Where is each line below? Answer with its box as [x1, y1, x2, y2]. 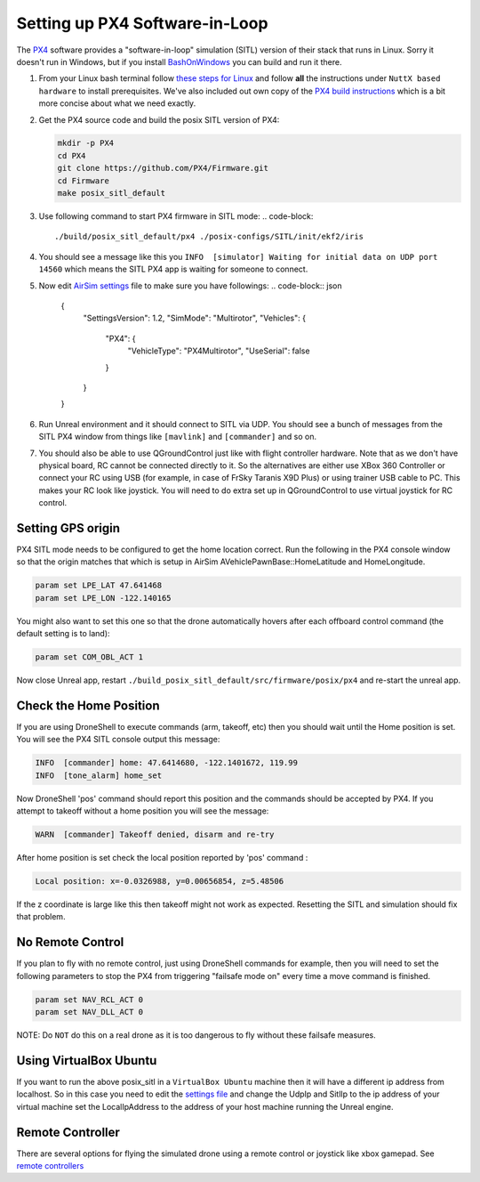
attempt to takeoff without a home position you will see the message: [16, 806, 269, 816]
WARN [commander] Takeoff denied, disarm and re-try [35, 830, 275, 840]
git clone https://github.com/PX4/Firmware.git [57, 163, 268, 174]
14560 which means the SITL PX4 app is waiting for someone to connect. [38, 263, 308, 275]
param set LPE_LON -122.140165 [35, 593, 172, 603]
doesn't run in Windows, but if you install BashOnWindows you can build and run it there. [16, 56, 342, 67]
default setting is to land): [16, 628, 110, 639]
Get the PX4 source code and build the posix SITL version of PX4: [38, 114, 280, 125]
